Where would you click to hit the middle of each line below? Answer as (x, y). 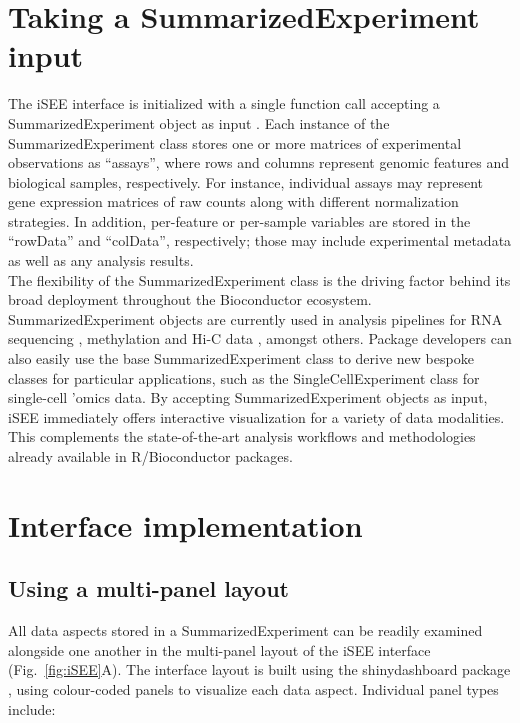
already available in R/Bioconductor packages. (150, 456)
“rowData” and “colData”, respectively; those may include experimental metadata (260, 240)
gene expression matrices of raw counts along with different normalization (233, 201)
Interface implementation (185, 524)
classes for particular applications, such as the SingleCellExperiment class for (244, 377)
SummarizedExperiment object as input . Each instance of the (199, 122)
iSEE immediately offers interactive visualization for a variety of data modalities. (256, 416)
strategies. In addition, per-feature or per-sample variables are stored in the (239, 220)
